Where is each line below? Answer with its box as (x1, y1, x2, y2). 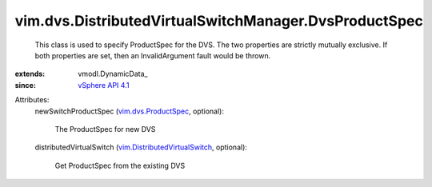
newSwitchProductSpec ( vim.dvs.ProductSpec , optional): (34, 106, 224, 116)
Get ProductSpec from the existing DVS (54, 161, 186, 170)
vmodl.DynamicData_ (78, 69, 148, 79)
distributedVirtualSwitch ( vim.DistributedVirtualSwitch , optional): (34, 142, 248, 152)
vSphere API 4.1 (78, 80, 130, 90)
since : (14, 80, 36, 90)
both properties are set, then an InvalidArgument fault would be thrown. (34, 50, 271, 60)
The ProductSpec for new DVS (54, 124, 156, 133)
